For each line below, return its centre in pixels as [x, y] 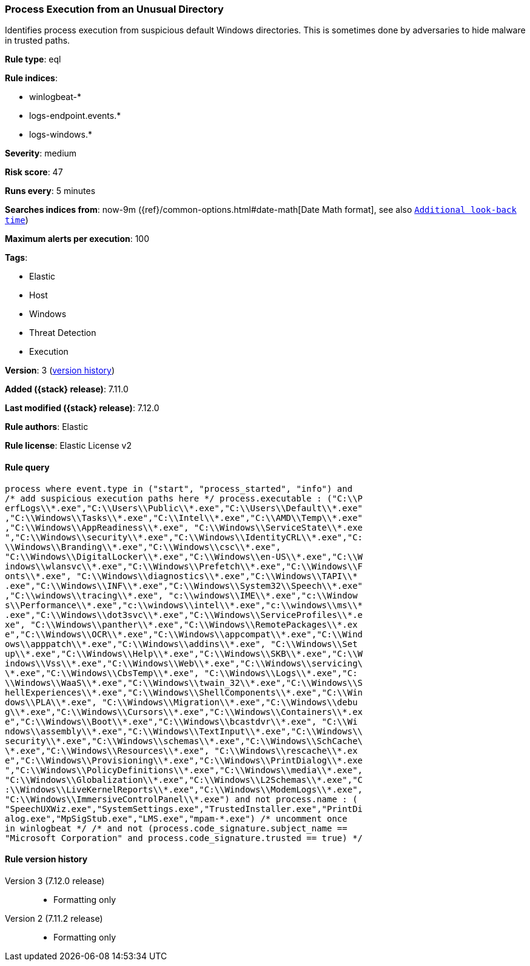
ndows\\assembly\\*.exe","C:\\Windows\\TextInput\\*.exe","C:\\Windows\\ [184, 731]
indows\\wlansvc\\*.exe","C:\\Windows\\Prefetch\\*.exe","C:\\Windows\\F [184, 566]
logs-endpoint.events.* [75, 116]
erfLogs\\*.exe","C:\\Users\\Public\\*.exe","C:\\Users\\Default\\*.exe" [184, 508]
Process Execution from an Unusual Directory [114, 9]
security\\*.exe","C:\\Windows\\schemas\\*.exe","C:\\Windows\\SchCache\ [184, 741]
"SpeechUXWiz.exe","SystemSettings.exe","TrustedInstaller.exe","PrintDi [184, 809]
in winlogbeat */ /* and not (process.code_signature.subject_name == [176, 828]
